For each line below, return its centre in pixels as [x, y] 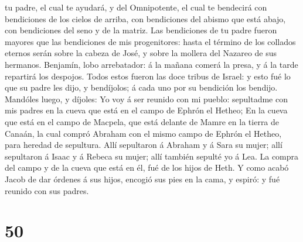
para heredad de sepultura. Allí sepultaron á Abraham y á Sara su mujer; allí [144, 145]
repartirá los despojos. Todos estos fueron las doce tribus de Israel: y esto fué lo [148, 76]
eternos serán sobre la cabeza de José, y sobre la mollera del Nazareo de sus [141, 53]
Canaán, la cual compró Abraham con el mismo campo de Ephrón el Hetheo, [143, 133]
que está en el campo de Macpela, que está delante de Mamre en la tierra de [142, 121]
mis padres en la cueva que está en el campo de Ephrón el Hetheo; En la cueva [146, 110]
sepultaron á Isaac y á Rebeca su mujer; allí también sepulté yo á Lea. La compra [152, 156]
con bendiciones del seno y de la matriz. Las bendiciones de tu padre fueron [141, 30]
